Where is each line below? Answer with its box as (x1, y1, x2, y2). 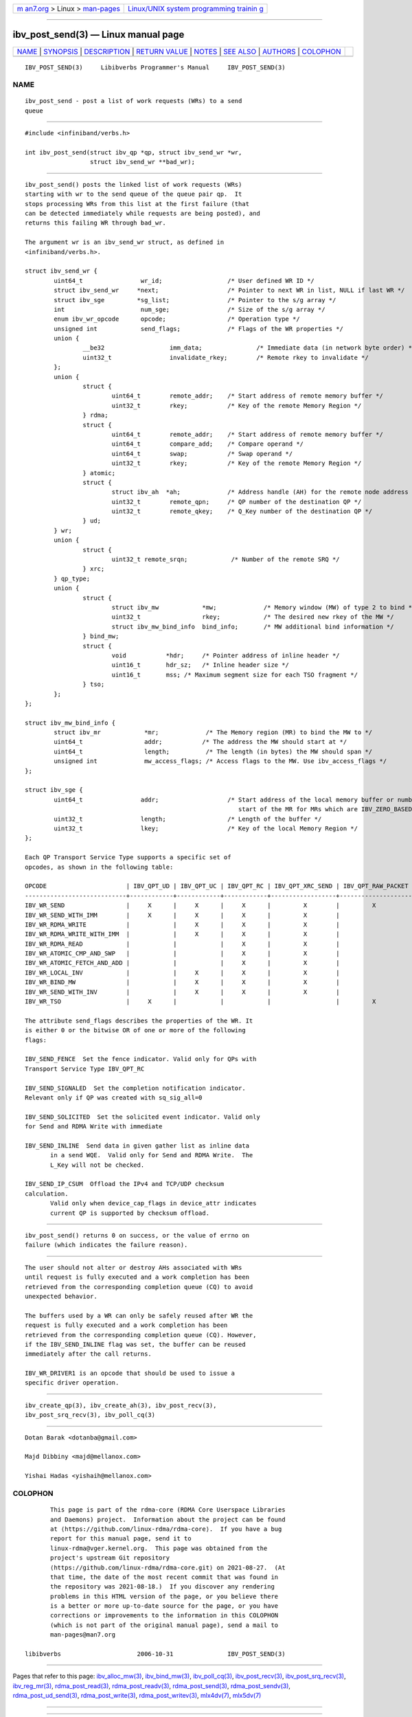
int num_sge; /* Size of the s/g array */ (54, 306, 325, 313)
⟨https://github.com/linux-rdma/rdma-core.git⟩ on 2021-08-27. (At (50, 1563, 286, 1571)
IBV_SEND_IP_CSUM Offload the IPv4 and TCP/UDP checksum (25, 1180, 225, 1188)
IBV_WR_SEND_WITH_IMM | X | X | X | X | (25, 911, 340, 919)
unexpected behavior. (25, 1292, 98, 1300)
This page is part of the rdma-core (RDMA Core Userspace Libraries (50, 1506, 286, 1514)
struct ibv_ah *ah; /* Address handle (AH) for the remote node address (111, 488, 409, 496)
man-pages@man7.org (50, 1631, 116, 1639)
